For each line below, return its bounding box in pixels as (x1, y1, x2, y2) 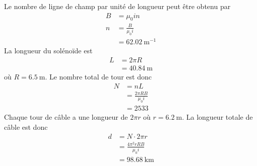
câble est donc (4, 122, 48, 132)
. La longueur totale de (182, 112, 253, 122)
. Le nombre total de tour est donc (45, 71, 152, 81)
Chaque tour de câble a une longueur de (4, 112, 128, 122)
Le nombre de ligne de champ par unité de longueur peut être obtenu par (4, 1, 231, 11)
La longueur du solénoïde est (4, 45, 93, 56)
